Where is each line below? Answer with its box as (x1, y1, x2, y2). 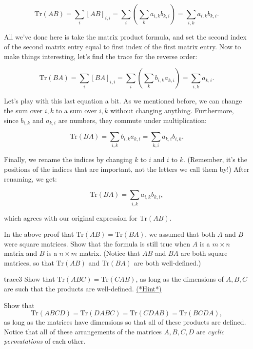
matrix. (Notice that (79, 248, 140, 258)
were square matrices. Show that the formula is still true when (4, 238, 190, 248)
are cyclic (196, 326, 225, 336)
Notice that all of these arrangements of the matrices (4, 326, 162, 336)
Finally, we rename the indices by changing (4, 154, 133, 164)
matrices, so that (4, 257, 54, 267)
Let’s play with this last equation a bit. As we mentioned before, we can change (4, 96, 242, 106)
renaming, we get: (4, 173, 57, 184)
